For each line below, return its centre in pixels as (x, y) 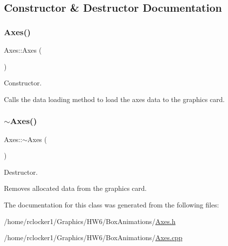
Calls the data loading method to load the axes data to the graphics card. (114, 99)
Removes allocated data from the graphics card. (75, 188)
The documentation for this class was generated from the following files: (112, 204)
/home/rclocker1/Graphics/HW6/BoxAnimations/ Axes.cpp (93, 237)
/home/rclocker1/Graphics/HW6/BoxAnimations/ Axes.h (90, 221)
